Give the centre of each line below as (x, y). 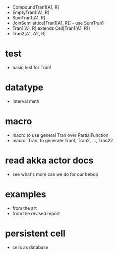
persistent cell (35, 233)
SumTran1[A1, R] (29, 18)
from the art (25, 208)
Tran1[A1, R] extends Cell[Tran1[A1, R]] (51, 28)
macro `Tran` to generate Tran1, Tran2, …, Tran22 (62, 140)
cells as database (30, 247)
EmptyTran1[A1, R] (31, 12)
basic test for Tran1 (32, 67)
